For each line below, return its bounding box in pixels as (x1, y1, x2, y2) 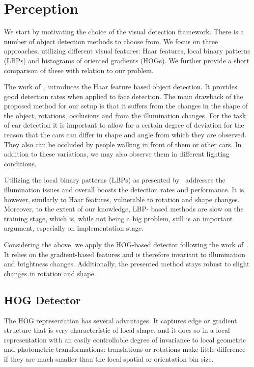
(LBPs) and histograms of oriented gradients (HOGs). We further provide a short (4, 55, 250, 65)
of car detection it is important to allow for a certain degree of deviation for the (4, 120, 244, 130)
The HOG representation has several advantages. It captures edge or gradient (4, 315, 237, 325)
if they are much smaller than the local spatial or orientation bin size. (4, 353, 214, 364)
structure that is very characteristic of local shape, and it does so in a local (4, 325, 230, 335)
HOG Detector (4, 292, 81, 307)
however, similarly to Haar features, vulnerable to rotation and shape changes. (4, 194, 240, 204)
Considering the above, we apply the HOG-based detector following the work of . (4, 239, 249, 249)
